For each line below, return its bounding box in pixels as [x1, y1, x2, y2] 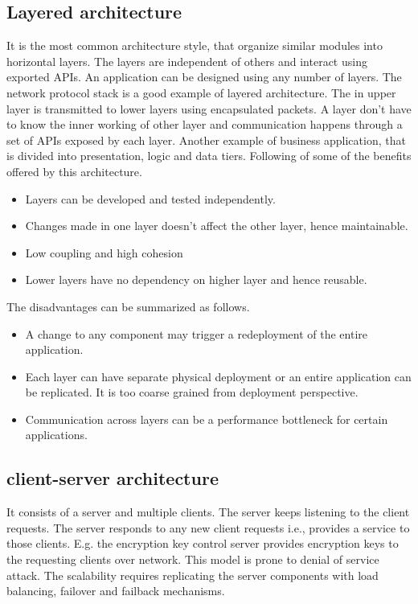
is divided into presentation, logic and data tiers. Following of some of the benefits [6, 147, 412, 164]
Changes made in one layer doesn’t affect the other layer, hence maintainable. [25, 217, 408, 234]
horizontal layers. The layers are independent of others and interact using [6, 52, 367, 69]
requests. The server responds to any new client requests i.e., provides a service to [6, 519, 410, 536]
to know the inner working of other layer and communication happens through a [6, 116, 403, 133]
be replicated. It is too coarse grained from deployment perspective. [25, 384, 359, 401]
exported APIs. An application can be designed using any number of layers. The [6, 68, 402, 85]
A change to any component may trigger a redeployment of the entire [25, 325, 367, 342]
